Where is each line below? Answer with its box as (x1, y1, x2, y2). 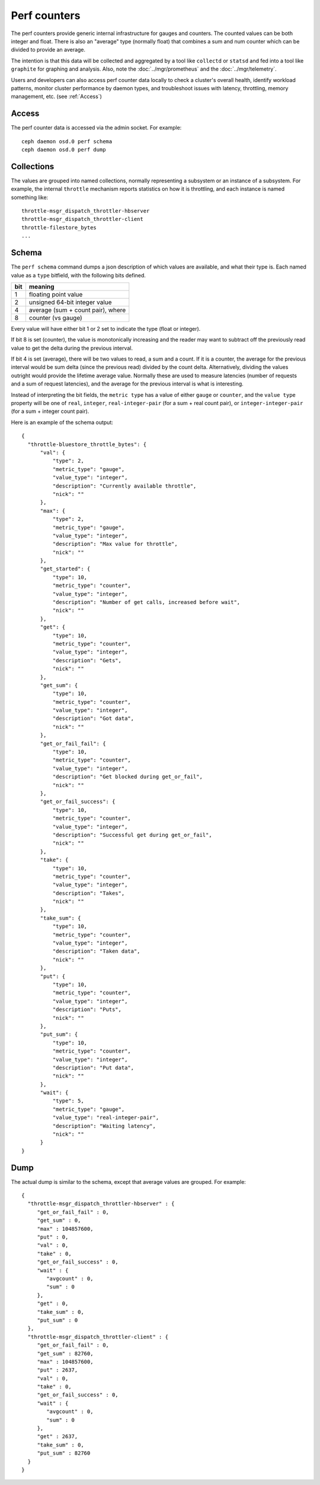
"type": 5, (52, 1098, 84, 1104)
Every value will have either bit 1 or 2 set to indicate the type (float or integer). (11, 325, 201, 332)
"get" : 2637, (37, 1433, 78, 1440)
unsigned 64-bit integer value (28, 298, 112, 306)
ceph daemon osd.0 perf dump (21, 146, 106, 153)
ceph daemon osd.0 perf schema (21, 138, 113, 145)
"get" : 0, (37, 1300, 69, 1307)
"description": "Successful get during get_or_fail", (52, 832, 213, 838)
